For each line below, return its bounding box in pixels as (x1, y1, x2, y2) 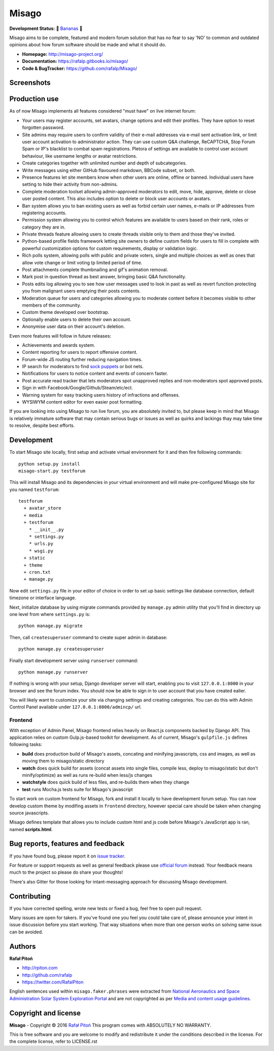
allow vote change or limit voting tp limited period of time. (22, 259, 143, 266)
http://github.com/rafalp (22, 972, 73, 978)
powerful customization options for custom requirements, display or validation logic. (22, 245, 198, 251)
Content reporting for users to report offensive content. (22, 349, 138, 355)
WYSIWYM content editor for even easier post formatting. (22, 399, 143, 405)
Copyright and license (9, 1008, 81, 1017)
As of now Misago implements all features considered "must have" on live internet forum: (9, 108, 196, 114)
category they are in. (22, 224, 66, 230)
